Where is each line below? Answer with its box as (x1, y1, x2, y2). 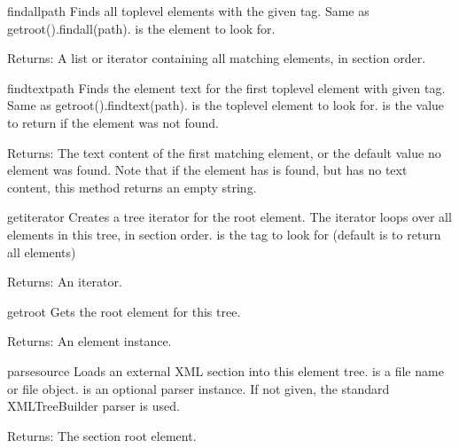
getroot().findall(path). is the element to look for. (7, 19, 276, 37)
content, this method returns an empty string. (7, 177, 257, 196)
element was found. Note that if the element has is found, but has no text (7, 161, 408, 179)
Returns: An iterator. (7, 272, 122, 291)
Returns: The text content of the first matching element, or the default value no (7, 143, 441, 161)
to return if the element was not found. (7, 113, 219, 131)
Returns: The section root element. (7, 426, 197, 444)
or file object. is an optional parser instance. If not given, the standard (7, 379, 390, 397)
